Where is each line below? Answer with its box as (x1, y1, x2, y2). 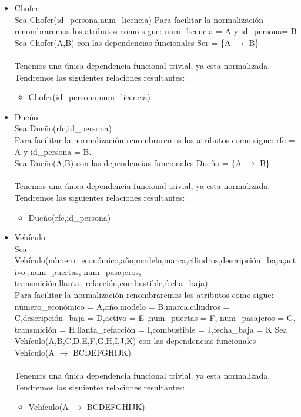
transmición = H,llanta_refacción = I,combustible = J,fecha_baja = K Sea (14, 323, 287, 335)
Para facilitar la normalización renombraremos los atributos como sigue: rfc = (14, 133, 295, 145)
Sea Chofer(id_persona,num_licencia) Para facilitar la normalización (14, 13, 264, 25)
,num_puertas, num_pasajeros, (28, 265, 141, 277)
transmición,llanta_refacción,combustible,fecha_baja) (14, 277, 208, 289)
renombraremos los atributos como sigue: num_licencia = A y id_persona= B (14, 25, 297, 37)
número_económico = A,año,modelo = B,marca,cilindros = (14, 300, 230, 312)
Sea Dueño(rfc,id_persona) (14, 122, 112, 134)
